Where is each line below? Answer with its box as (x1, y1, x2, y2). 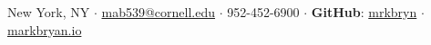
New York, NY (7, 3, 90, 21)
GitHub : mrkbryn (311, 3, 417, 21)
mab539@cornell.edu (101, 3, 216, 21)
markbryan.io (7, 20, 82, 39)
